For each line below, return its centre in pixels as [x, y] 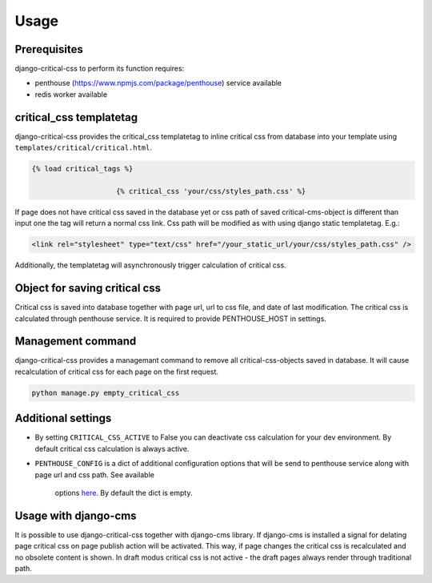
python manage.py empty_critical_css [106, 393]
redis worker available [71, 94]
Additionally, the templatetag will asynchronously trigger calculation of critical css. [151, 265]
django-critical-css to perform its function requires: [100, 69]
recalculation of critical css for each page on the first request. [117, 372]
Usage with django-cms [76, 515]
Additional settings [63, 418]
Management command [76, 342]
